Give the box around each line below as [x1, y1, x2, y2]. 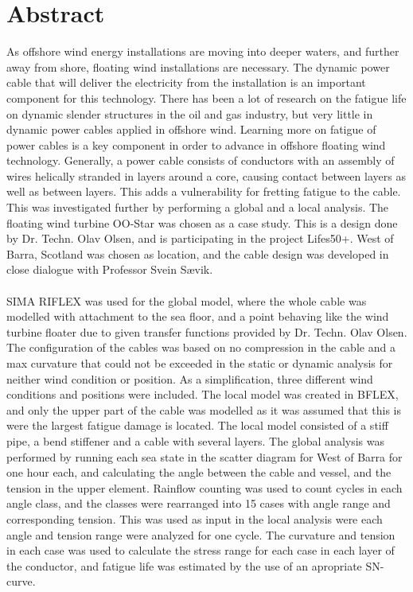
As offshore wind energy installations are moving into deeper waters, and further [6, 43, 399, 60]
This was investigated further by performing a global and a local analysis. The [6, 199, 389, 216]
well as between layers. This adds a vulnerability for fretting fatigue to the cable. [6, 183, 401, 200]
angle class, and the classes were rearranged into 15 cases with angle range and [6, 495, 391, 512]
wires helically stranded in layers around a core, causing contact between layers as [6, 167, 406, 184]
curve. [6, 573, 36, 590]
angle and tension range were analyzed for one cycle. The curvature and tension [6, 526, 395, 543]
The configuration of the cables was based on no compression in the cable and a [6, 339, 395, 356]
